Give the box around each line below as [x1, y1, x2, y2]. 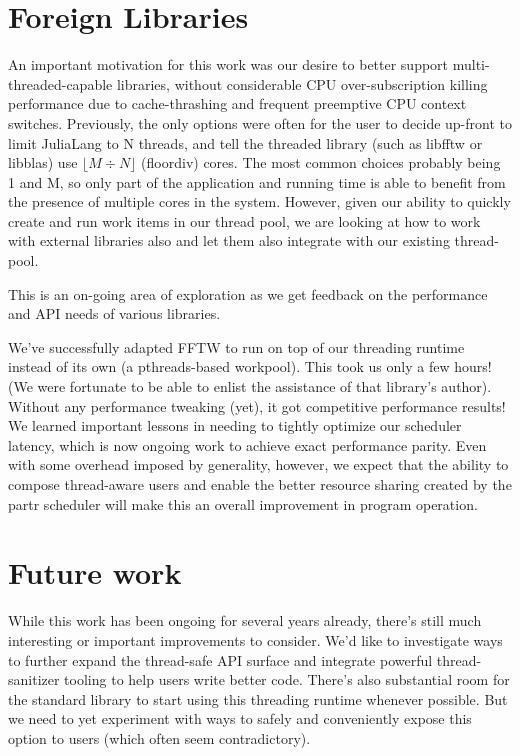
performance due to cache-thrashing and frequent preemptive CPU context [8, 93, 467, 114]
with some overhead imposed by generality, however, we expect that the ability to [8, 454, 509, 475]
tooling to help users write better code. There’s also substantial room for [64, 669, 510, 690]
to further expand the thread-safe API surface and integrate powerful [8, 649, 433, 670]
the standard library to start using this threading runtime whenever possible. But [8, 688, 508, 709]
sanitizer [8, 669, 60, 690]
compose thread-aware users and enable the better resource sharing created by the [8, 474, 512, 494]
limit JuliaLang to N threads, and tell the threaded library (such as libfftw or [8, 132, 483, 153]
